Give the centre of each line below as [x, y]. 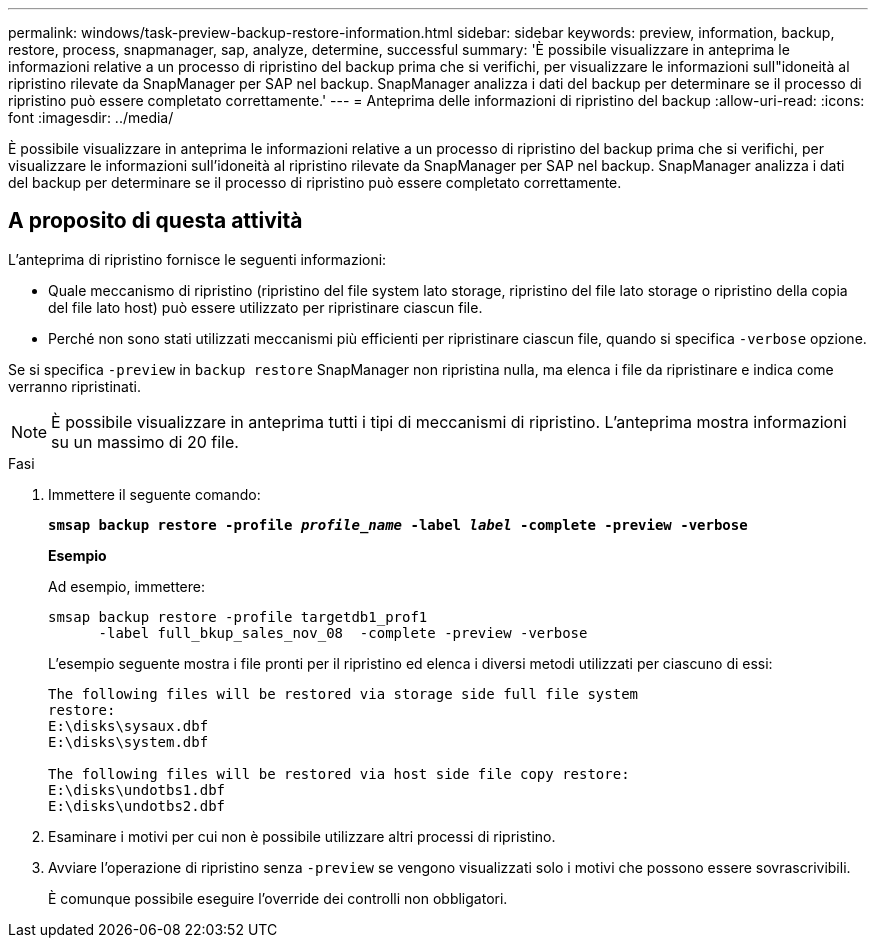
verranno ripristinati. [74, 386]
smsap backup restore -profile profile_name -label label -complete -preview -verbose [398, 524]
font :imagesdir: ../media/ [91, 117]
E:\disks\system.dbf [128, 741]
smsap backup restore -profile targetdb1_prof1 [238, 616]
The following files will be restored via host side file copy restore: [339, 773]
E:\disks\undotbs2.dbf [137, 805]
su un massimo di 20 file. [145, 441]
